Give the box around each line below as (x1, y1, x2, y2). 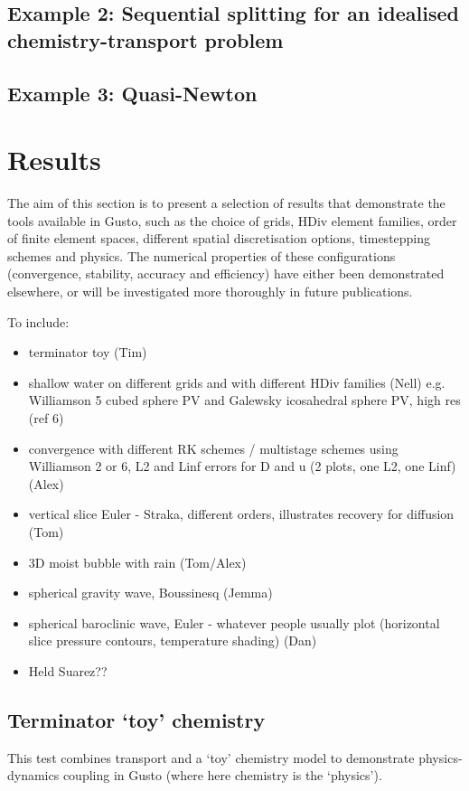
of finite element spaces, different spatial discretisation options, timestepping (7, 229, 431, 248)
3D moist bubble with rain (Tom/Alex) (28, 552, 247, 571)
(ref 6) (28, 409, 64, 428)
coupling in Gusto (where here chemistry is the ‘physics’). (62, 766, 382, 785)
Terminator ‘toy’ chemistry (7, 705, 266, 733)
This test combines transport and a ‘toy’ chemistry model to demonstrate (7, 748, 415, 767)
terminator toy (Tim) (28, 343, 147, 362)
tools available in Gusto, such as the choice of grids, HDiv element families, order (7, 211, 457, 230)
